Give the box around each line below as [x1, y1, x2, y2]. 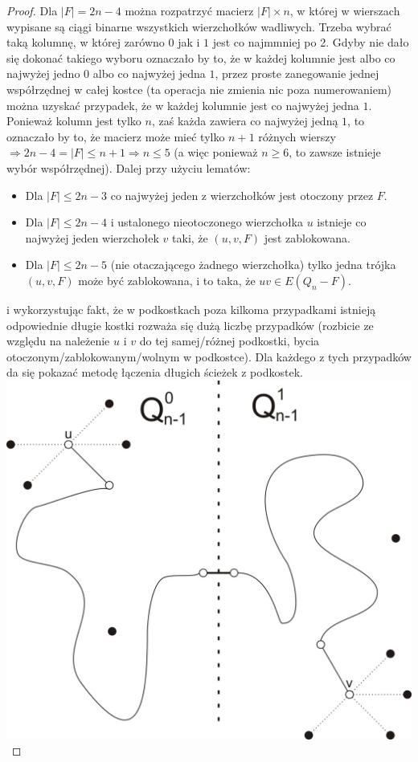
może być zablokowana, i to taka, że [78, 271, 256, 288]
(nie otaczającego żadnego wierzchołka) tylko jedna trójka [110, 256, 396, 273]
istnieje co [317, 214, 367, 230]
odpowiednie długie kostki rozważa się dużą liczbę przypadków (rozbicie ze [6, 316, 374, 333]
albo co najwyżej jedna [92, 65, 206, 82]
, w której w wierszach [289, 2, 400, 18]
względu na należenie [6, 332, 110, 349]
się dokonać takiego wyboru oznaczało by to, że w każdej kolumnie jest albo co [6, 49, 395, 66]
